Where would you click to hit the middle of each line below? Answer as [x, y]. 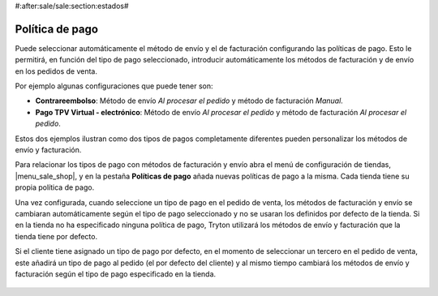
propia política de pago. [55, 187]
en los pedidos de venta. [56, 71]
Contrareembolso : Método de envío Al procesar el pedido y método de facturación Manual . [189, 101]
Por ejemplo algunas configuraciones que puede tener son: [114, 86]
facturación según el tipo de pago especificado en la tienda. [116, 274]
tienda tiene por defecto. [56, 236]
